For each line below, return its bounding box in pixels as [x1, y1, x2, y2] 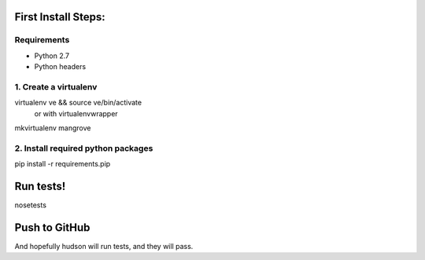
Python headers [34, 62, 87, 71]
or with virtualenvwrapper [34, 108, 118, 118]
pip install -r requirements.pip [14, 159, 111, 169]
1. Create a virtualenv [14, 81, 98, 92]
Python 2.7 [34, 51, 70, 60]
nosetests [14, 200, 47, 210]
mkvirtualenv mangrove [14, 123, 91, 133]
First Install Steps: [14, 10, 105, 24]
